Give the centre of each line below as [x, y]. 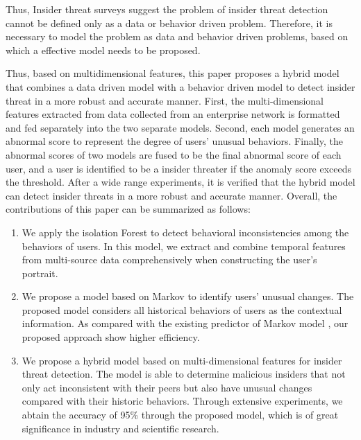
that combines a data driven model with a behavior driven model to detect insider [180, 86]
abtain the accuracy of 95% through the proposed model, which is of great [180, 415]
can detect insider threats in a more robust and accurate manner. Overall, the [171, 195]
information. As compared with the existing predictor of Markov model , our [185, 323]
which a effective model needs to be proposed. [103, 50]
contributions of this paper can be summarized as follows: [128, 209]
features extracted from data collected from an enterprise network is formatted [173, 114]
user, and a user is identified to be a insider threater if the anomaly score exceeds [179, 168]
